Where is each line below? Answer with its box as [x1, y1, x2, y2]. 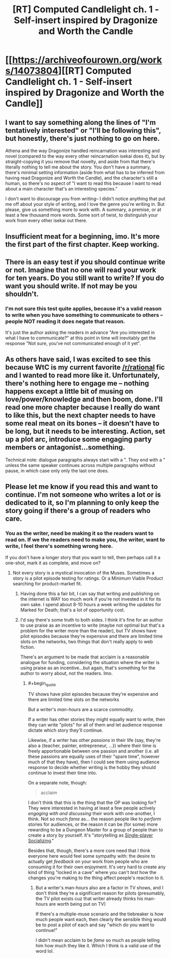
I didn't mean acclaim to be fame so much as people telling [35, 937, 160, 943]
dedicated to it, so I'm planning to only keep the [5, 498, 159, 507]
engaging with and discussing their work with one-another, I [28, 811, 155, 817]
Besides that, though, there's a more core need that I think [28, 847, 151, 854]
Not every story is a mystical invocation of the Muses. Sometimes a [12, 569, 155, 576]
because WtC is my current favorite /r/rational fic [5, 363, 165, 372]
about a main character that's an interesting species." [5, 186, 118, 191]
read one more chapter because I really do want [5, 403, 160, 412]
